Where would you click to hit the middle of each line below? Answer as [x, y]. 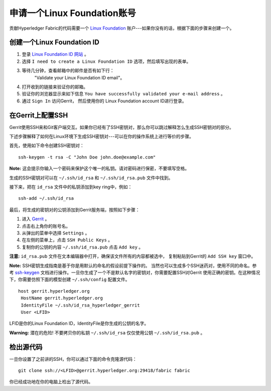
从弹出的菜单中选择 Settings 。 [56, 233]
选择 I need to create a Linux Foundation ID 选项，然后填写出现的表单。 [106, 61]
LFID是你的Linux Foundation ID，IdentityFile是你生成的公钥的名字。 [79, 323]
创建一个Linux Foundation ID [54, 42]
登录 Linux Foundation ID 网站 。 [55, 54]
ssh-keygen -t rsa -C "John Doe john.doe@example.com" [87, 157]
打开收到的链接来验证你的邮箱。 [55, 87]
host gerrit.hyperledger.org [54, 291]
